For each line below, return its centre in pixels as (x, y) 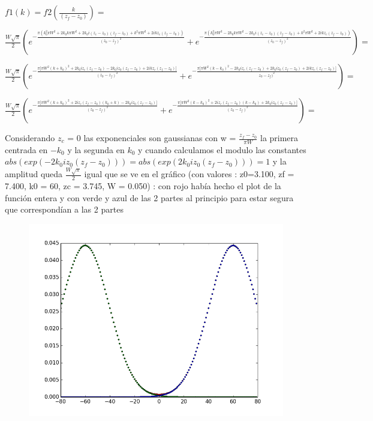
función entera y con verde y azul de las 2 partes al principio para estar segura (149, 197)
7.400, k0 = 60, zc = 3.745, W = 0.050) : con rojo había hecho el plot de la (143, 186)
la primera (279, 138)
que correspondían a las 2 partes (64, 209)
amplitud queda (34, 174)
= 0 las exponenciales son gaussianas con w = (152, 138)
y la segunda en (96, 149)
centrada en (26, 149)
